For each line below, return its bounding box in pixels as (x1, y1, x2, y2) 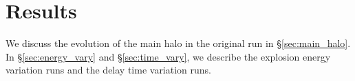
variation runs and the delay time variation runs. (6, 63, 212, 77)
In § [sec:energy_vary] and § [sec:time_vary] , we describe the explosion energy (6, 49, 331, 63)
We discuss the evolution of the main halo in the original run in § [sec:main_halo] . (6, 36, 351, 50)
